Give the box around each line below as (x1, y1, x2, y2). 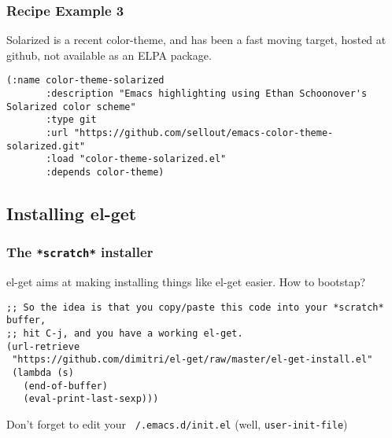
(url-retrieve (6, 340, 80, 352)
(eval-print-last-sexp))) (23, 393, 159, 405)
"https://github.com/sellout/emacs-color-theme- (73, 127, 334, 139)
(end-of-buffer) (23, 380, 108, 392)
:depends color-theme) (46, 167, 165, 178)
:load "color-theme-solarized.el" (46, 153, 227, 165)
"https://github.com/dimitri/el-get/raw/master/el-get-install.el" (12, 354, 373, 366)
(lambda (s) (12, 367, 74, 379)
